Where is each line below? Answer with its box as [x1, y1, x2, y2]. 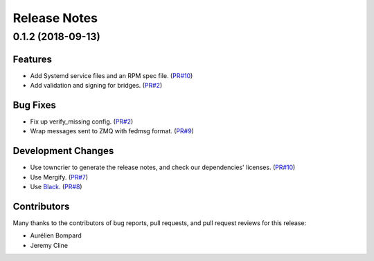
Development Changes [12, 145, 114, 157]
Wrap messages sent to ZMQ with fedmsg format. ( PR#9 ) [30, 127, 194, 135]
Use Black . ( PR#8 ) [30, 183, 82, 191]
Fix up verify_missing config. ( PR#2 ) [30, 117, 134, 126]
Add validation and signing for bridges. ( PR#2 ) [30, 81, 163, 90]
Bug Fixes [12, 99, 57, 110]
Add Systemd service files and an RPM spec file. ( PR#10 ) [30, 71, 193, 79]
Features [12, 53, 52, 65]
